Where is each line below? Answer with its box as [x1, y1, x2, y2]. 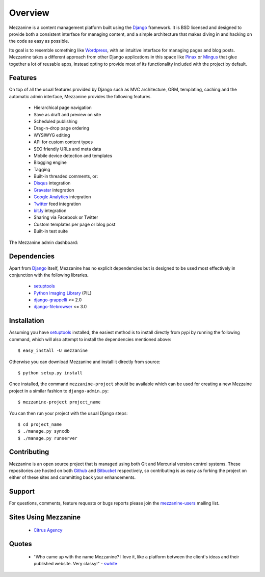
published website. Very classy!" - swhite [33, 561, 118, 567]
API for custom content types [33, 139, 93, 145]
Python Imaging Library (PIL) [33, 290, 92, 296]
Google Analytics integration [33, 194, 91, 200]
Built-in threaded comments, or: [33, 173, 98, 179]
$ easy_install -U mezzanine [18, 348, 88, 353]
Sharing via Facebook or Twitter [33, 214, 98, 220]
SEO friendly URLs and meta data [33, 146, 102, 152]
